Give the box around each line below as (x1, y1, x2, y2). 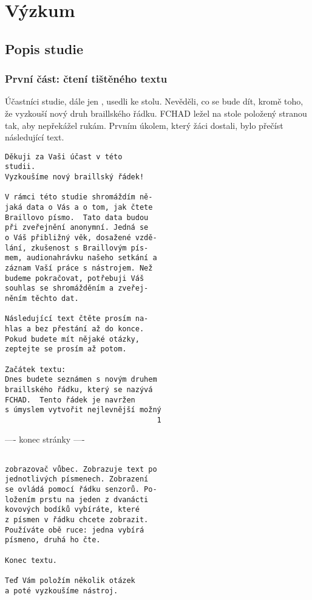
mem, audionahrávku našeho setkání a (5, 253, 157, 263)
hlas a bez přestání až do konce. (5, 324, 144, 333)
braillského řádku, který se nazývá (5, 385, 153, 394)
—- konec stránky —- (5, 433, 85, 446)
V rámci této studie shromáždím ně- (5, 193, 153, 202)
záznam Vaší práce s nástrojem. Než (5, 263, 153, 272)
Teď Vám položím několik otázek (5, 576, 135, 585)
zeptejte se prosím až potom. (5, 345, 127, 354)
